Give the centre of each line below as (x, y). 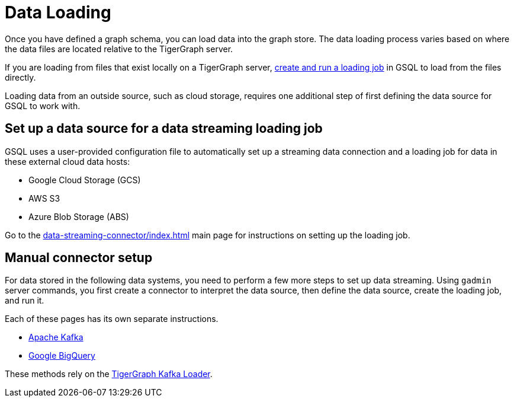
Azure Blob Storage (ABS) (79, 216)
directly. (20, 77)
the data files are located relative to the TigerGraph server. (119, 49)
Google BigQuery (62, 356)
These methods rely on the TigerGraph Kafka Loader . (109, 374)
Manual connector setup (79, 258)
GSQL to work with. (43, 106)
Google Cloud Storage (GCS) (85, 180)
